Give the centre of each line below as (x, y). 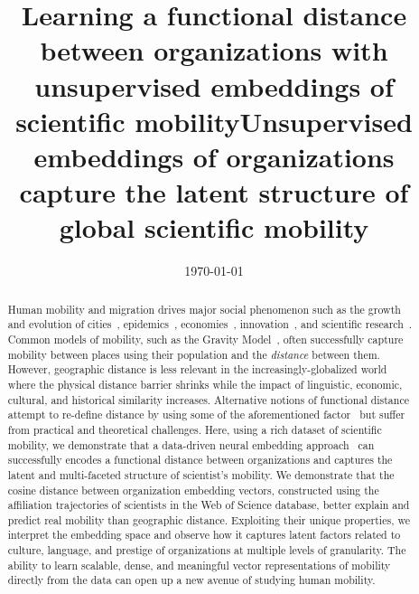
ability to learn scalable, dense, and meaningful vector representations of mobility (199, 565)
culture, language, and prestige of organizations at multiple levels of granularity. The (207, 550)
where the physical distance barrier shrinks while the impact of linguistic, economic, (205, 384)
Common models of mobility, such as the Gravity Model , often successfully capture (205, 339)
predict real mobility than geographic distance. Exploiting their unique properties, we (209, 519)
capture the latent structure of (214, 192)
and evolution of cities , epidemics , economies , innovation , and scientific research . (210, 324)
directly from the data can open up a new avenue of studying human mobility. (191, 580)
